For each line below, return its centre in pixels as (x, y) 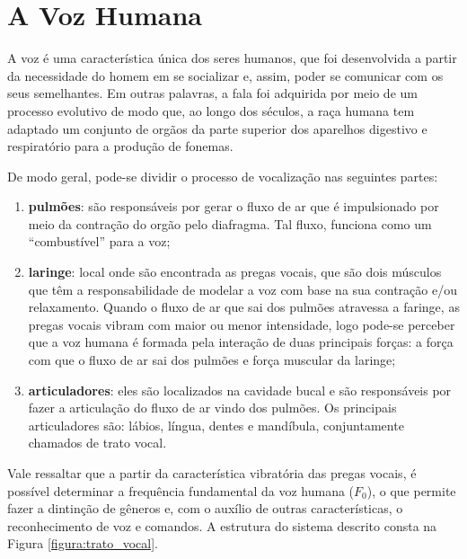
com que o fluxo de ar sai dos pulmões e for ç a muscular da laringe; (212, 360)
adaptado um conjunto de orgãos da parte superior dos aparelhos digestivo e (217, 128)
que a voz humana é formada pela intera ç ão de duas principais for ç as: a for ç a (241, 342)
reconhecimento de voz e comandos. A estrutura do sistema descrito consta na (222, 525)
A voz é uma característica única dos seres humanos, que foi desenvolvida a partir (232, 58)
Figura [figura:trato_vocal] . (83, 543)
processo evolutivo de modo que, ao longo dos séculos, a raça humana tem (211, 110)
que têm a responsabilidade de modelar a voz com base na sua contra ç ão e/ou (242, 289)
